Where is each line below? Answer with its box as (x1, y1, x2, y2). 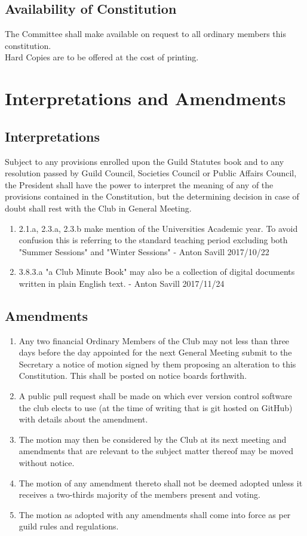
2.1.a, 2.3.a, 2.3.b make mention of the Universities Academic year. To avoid (19, 222, 298, 234)
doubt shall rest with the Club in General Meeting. (5, 201, 192, 214)
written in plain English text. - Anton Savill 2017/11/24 (19, 277, 225, 289)
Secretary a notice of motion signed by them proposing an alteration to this (19, 357, 296, 370)
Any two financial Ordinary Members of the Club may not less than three (19, 334, 290, 347)
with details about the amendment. (19, 413, 148, 425)
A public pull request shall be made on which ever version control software (19, 390, 292, 402)
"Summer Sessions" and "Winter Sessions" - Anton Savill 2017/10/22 (19, 245, 269, 258)
